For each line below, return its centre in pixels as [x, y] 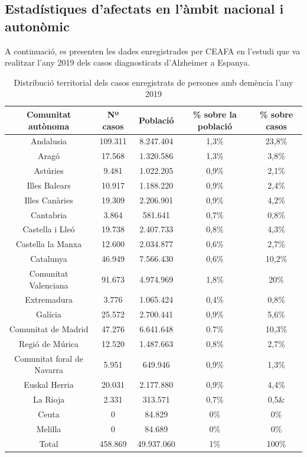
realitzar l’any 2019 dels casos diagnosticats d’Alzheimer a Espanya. [128, 62]
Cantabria [49, 214]
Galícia [49, 314]
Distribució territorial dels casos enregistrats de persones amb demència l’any [153, 82]
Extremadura [49, 299]
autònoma [49, 126]
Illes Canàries [49, 200]
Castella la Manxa [49, 244]
